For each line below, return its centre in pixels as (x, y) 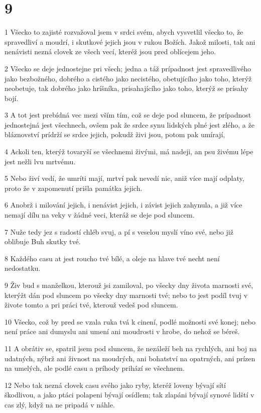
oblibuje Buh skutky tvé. (43, 241)
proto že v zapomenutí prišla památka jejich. (74, 188)
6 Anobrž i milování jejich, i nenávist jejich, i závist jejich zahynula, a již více (123, 205)
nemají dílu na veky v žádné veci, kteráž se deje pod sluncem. (100, 215)
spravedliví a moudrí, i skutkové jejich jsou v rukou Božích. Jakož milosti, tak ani (130, 41)
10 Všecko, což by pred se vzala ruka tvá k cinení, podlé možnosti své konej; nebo (130, 321)
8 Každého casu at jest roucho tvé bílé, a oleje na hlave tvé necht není (112, 258)
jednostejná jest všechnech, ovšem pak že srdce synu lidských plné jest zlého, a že (129, 124)
